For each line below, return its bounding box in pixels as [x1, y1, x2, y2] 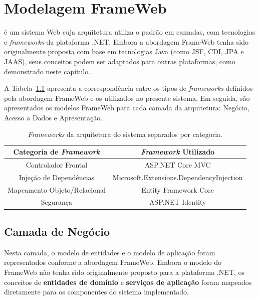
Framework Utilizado [141, 146, 215, 157]
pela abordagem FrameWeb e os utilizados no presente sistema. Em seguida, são [4, 92, 250, 103]
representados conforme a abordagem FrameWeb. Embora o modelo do [4, 257, 221, 267]
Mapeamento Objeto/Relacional [8, 184, 106, 195]
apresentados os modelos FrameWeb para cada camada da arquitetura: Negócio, [4, 102, 249, 113]
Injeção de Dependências [19, 172, 95, 182]
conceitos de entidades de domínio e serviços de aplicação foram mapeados [4, 276, 252, 287]
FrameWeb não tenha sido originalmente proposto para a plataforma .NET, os [4, 266, 244, 277]
